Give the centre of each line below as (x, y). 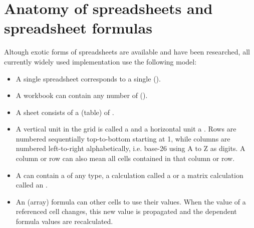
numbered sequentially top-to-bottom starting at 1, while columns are (123, 138)
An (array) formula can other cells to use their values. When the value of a (131, 201)
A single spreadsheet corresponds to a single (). (88, 78)
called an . (32, 185)
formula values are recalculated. (64, 221)
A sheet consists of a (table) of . (65, 112)
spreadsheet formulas (78, 28)
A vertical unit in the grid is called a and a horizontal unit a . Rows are (126, 129)
